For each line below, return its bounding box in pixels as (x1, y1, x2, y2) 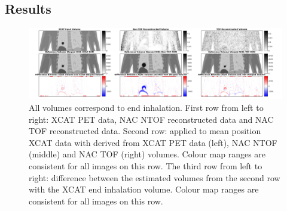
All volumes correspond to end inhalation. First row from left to (29, 101, 264, 114)
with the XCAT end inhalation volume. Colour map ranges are (29, 183, 259, 196)
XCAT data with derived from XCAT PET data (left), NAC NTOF (29, 136, 277, 148)
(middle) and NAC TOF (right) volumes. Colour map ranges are (29, 148, 266, 160)
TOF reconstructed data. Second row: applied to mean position (29, 125, 261, 137)
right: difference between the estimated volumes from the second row (29, 171, 280, 184)
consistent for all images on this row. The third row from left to (29, 160, 262, 172)
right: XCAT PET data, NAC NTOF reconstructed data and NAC (29, 113, 274, 125)
